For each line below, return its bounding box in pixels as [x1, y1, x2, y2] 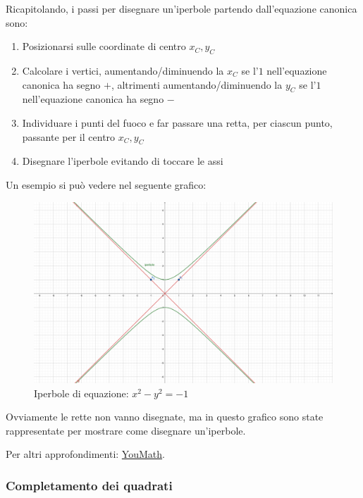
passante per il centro [22, 129, 116, 144]
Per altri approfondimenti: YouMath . [6, 447, 165, 461]
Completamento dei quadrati [6, 476, 173, 494]
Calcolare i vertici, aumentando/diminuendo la [22, 63, 224, 77]
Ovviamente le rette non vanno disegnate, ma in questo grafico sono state [6, 409, 324, 424]
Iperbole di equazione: [34, 385, 129, 400]
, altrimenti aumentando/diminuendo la [111, 77, 283, 92]
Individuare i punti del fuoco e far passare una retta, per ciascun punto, [22, 115, 333, 130]
